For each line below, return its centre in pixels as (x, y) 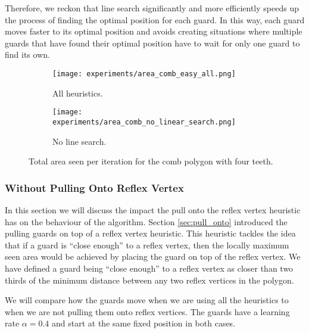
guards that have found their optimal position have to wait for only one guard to (152, 43)
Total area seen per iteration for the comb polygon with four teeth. (151, 161)
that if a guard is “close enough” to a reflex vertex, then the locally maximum (147, 245)
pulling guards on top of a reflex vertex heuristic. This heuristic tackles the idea (150, 233)
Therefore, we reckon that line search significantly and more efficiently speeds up (152, 8)
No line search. (79, 141)
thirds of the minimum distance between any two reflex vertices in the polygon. (149, 280)
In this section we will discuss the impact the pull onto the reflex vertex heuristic (153, 209)
